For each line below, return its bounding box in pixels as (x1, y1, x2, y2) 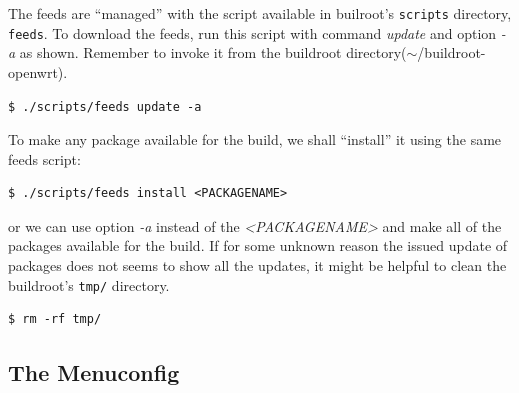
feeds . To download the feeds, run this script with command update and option (8, 22, 497, 43)
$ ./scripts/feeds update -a (8, 99, 202, 114)
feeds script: (8, 148, 81, 169)
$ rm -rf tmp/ (8, 312, 102, 327)
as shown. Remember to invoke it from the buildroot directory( (19, 42, 407, 63)
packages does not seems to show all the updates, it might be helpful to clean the (8, 255, 507, 276)
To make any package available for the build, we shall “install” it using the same (8, 129, 502, 150)
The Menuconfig (8, 357, 180, 388)
